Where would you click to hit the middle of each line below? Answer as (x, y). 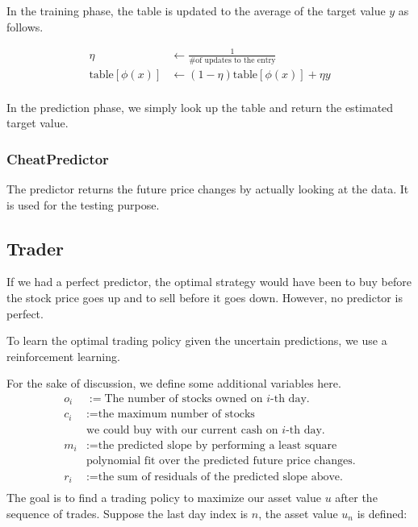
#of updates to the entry (232, 60)
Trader (35, 248)
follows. (25, 26)
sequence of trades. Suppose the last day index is (127, 513)
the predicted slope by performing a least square (217, 446)
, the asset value (298, 513)
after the (356, 498)
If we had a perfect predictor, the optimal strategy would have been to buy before (209, 282)
